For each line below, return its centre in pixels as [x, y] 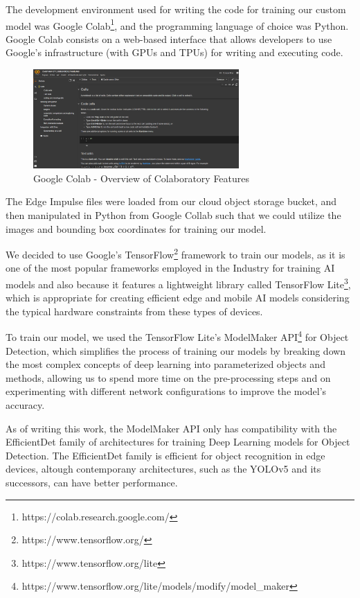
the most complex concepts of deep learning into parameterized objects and [165, 364]
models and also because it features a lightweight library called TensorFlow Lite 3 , [178, 283]
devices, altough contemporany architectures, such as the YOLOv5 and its [163, 469]
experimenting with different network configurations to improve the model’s [166, 391]
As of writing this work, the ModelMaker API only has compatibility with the [171, 428]
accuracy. [25, 405]
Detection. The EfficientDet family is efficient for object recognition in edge [165, 455]
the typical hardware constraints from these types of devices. [134, 311]
